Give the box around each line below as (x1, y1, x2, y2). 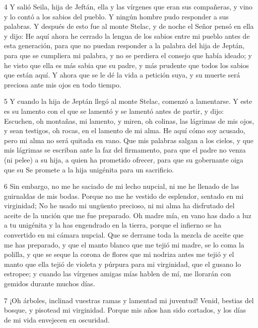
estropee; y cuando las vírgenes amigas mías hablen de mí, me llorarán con (4, 268, 231, 279)
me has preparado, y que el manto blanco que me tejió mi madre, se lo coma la (4, 239, 245, 249)
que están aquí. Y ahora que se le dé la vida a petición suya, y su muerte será (4, 70, 240, 80)
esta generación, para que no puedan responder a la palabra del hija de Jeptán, (4, 40, 245, 51)
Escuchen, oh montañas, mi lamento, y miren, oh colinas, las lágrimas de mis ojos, (4, 115, 254, 126)
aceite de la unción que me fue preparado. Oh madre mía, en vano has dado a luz (4, 210, 252, 220)
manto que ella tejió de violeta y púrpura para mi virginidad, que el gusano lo (4, 258, 241, 269)
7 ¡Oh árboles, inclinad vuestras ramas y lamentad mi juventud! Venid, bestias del (4, 295, 254, 305)
